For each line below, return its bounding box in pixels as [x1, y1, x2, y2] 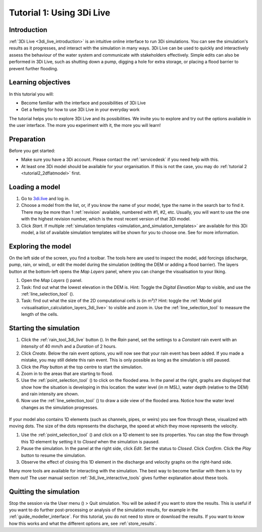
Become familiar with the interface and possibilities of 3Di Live [21, 100, 146, 106]
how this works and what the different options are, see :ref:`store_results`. [9, 520, 157, 526]
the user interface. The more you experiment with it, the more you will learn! [9, 123, 161, 128]
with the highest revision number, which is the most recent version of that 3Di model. [21, 216, 191, 222]
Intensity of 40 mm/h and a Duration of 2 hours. [21, 344, 117, 349]
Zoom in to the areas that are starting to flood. [21, 371, 114, 376]
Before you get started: [9, 148, 55, 154]
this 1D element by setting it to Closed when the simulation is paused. [21, 438, 160, 444]
